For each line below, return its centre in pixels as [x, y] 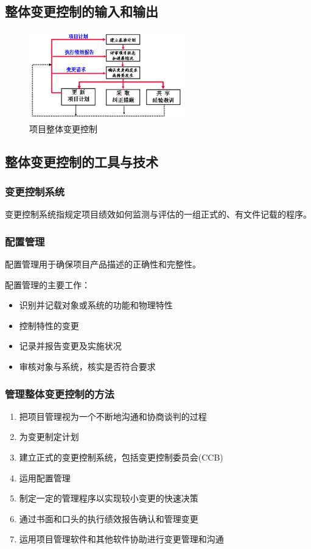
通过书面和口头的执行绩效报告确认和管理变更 [109, 518]
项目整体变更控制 [63, 128]
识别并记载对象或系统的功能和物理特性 [96, 305]
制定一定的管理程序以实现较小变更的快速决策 [109, 498]
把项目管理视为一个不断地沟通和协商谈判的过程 [113, 416]
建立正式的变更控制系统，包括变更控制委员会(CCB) [121, 457]
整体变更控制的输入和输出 [82, 11]
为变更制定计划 [49, 437]
